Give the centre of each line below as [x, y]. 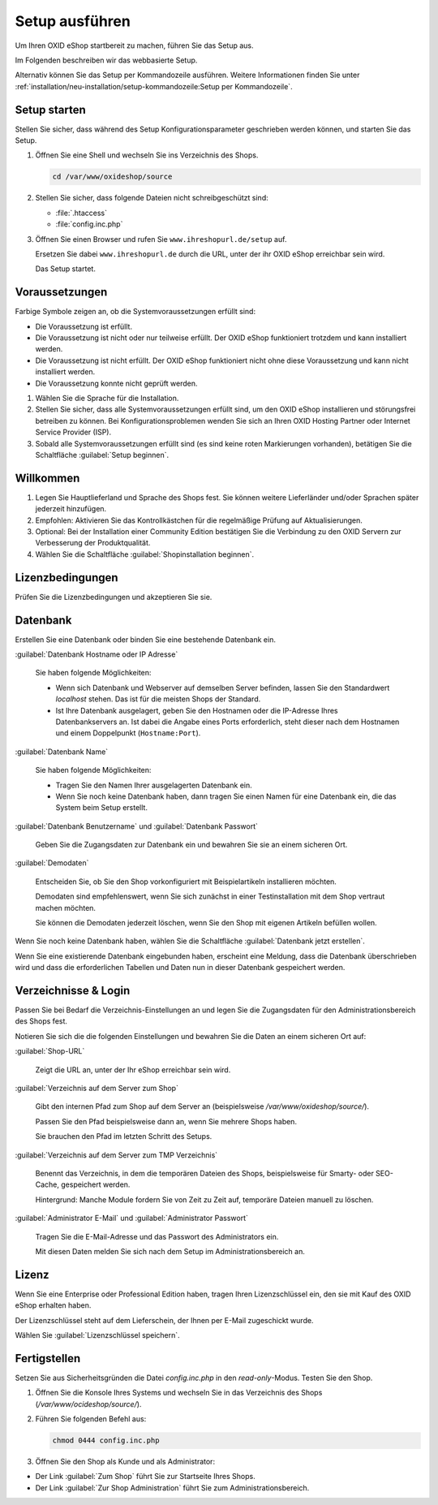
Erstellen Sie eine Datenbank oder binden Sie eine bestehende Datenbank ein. [145, 639]
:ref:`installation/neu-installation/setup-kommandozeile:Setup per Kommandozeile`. [154, 86]
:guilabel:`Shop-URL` [50, 1051]
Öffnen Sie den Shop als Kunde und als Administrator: [125, 1462]
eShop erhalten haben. [53, 1305]
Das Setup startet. [66, 269]
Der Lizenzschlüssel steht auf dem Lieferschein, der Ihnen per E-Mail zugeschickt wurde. [164, 1320]
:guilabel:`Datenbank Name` [62, 752]
